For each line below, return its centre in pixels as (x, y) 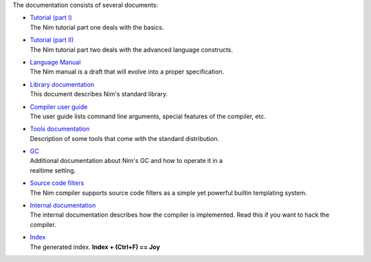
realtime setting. (53, 170)
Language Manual (55, 62)
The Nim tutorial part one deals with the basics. (97, 27)
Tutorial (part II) (52, 40)
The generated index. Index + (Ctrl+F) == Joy (95, 247)
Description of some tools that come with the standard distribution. (125, 138)
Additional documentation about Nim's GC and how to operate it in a (126, 161)
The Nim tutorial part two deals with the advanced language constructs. (132, 50)
